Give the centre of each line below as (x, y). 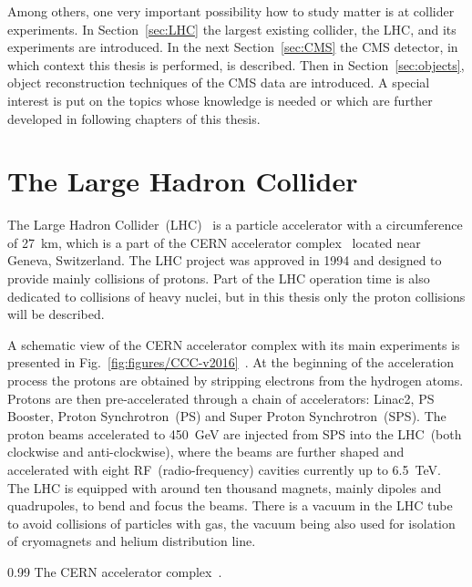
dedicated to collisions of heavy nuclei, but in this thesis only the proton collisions (236, 296)
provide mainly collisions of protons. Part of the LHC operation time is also (219, 278)
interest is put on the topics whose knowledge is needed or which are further (220, 100)
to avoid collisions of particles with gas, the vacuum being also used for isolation (231, 523)
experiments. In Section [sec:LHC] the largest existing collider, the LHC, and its (232, 29)
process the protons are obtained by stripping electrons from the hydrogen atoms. (236, 381)
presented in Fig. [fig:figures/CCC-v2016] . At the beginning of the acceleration (231, 362)
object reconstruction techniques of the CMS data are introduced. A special (219, 82)
